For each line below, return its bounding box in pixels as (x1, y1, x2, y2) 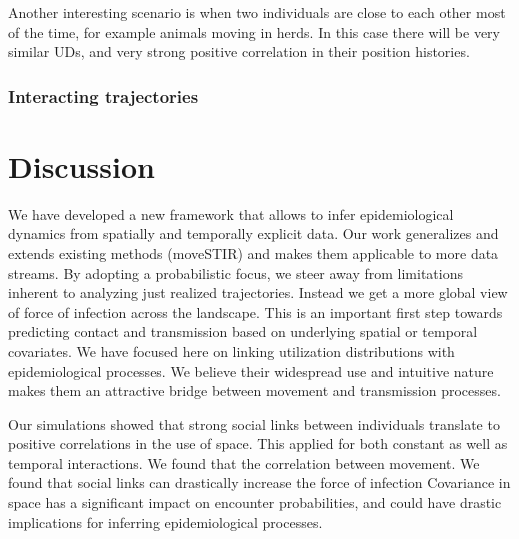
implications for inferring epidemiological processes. (8, 511, 323, 532)
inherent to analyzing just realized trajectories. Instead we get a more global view (8, 282, 508, 303)
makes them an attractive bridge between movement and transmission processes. (8, 380, 501, 401)
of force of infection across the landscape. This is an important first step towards (8, 301, 503, 322)
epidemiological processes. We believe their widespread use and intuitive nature (8, 360, 494, 381)
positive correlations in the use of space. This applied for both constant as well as (8, 433, 508, 454)
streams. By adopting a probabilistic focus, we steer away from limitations (8, 262, 464, 283)
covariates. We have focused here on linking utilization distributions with (8, 340, 455, 361)
